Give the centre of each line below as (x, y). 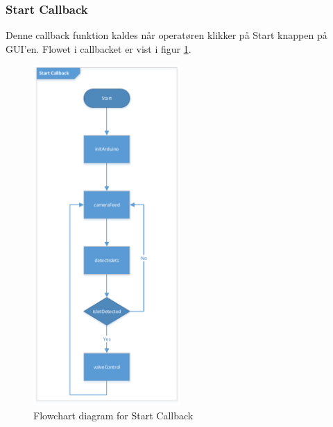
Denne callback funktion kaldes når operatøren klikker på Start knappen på (166, 35)
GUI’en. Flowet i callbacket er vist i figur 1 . (99, 48)
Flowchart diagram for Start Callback (113, 415)
